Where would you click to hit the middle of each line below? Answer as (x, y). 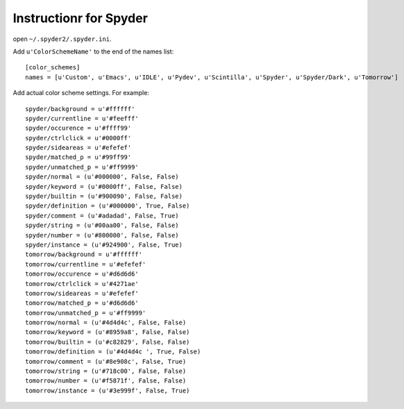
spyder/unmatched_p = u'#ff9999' (82, 167)
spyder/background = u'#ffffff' (80, 109)
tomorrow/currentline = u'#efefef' (86, 264)
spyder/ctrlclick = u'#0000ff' (78, 138)
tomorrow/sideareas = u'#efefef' (82, 293)
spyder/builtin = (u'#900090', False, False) (104, 197)
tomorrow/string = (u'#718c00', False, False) (106, 371)
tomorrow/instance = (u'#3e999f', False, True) (108, 390)
